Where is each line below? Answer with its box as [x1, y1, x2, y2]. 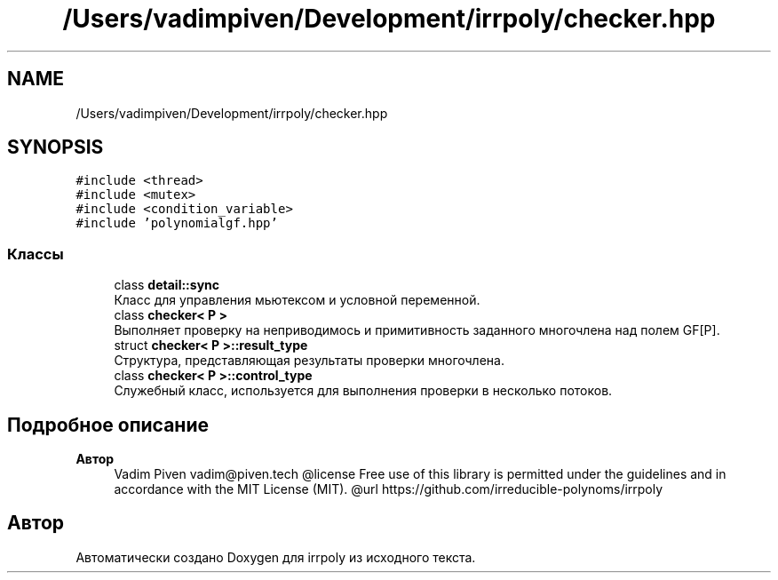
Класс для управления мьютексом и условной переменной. [114, 292, 480, 308]
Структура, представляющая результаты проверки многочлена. [114, 353, 504, 369]
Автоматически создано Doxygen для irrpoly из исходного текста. [75, 549, 476, 565]
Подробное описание [7, 413, 209, 436]
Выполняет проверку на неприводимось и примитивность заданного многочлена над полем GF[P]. [114, 322, 720, 338]
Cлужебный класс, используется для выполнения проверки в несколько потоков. [114, 383, 613, 399]
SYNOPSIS [7, 136, 104, 159]
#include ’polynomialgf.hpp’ [75, 216, 278, 231]
